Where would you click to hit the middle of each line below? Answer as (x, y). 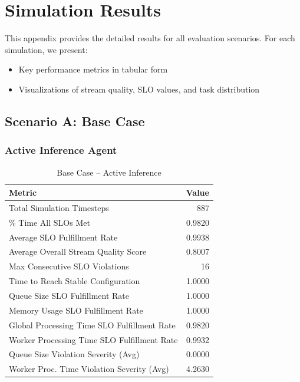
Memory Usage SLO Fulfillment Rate (76, 310)
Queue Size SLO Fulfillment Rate (69, 295)
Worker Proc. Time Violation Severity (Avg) (89, 369)
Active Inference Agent (61, 150)
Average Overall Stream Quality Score (78, 251)
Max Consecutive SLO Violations (69, 266)
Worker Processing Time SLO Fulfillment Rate (93, 339)
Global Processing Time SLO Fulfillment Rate (92, 325)
